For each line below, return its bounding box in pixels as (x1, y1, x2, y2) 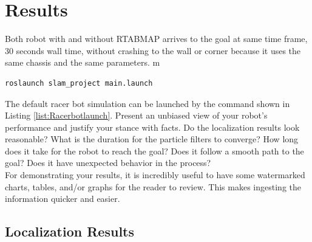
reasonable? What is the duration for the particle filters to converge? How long (5, 133, 299, 145)
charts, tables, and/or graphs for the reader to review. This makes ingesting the (5, 180, 301, 193)
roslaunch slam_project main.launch (5, 78, 153, 88)
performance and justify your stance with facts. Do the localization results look (5, 120, 300, 133)
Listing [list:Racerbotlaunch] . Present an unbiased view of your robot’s (5, 109, 268, 122)
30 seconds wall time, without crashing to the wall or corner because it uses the (5, 44, 301, 57)
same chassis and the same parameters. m (5, 56, 160, 69)
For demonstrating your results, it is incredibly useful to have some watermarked (5, 168, 305, 181)
